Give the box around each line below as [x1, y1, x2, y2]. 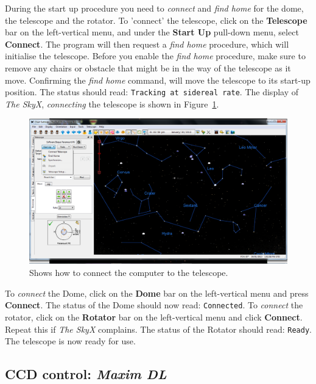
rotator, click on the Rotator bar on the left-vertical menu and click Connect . [5, 310, 303, 323]
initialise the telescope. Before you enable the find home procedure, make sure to [5, 49, 306, 62]
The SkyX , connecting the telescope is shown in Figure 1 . [5, 97, 219, 110]
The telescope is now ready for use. [5, 335, 136, 347]
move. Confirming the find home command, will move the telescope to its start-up [5, 73, 311, 86]
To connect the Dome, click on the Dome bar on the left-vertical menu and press [5, 286, 309, 299]
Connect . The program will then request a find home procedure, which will [5, 37, 289, 50]
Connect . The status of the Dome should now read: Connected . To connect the [5, 299, 303, 311]
